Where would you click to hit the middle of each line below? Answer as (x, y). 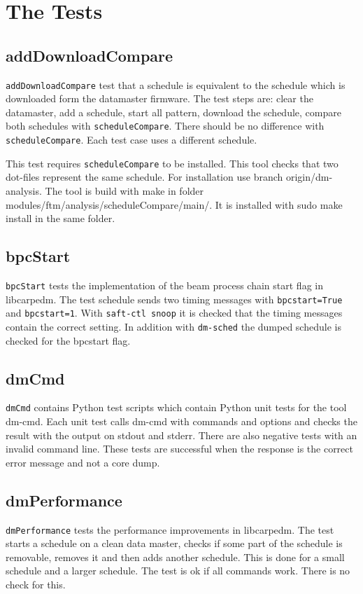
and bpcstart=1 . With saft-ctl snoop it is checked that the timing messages (174, 313)
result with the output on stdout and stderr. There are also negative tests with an (181, 435)
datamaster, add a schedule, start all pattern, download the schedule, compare (173, 112)
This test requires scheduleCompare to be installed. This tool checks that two (172, 163)
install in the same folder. (60, 218)
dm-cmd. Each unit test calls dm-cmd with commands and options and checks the (181, 421)
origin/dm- (309, 177)
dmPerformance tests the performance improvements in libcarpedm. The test (170, 529)
